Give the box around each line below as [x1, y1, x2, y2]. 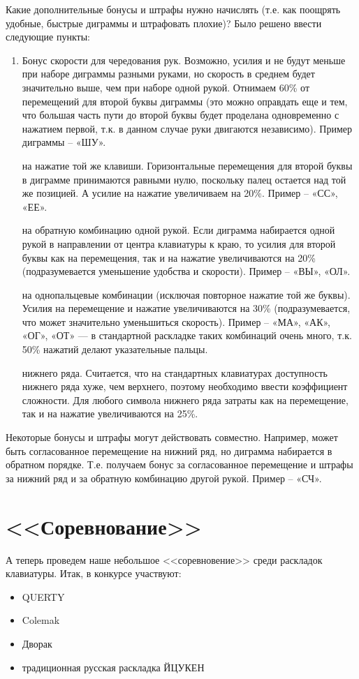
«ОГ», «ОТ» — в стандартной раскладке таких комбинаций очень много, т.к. [22, 328, 352, 343]
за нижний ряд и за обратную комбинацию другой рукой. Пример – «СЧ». [6, 470, 322, 485]
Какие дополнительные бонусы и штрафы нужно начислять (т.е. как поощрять [6, 2, 341, 16]
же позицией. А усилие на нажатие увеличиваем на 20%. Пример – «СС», [22, 186, 338, 200]
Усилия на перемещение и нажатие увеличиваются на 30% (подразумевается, [22, 301, 351, 315]
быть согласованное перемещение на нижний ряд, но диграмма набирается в [6, 443, 332, 458]
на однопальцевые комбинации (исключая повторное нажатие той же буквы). [22, 287, 351, 301]
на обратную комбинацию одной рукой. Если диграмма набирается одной [22, 223, 335, 237]
